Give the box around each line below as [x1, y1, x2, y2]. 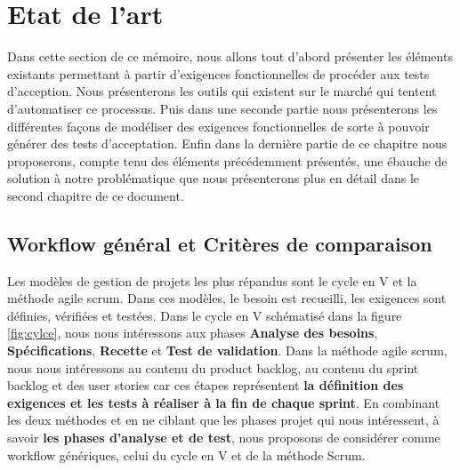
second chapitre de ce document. [7, 186, 184, 204]
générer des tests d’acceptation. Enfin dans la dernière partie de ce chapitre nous [7, 134, 448, 153]
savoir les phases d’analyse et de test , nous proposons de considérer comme [7, 428, 440, 447]
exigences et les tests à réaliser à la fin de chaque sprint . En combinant [7, 393, 440, 411]
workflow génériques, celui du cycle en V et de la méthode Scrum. [7, 445, 366, 464]
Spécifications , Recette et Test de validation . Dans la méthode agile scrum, [7, 341, 448, 360]
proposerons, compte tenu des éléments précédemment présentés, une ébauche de [7, 151, 448, 170]
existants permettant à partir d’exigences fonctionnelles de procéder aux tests [7, 64, 430, 83]
